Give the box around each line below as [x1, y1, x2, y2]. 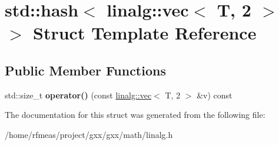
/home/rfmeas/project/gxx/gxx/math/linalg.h [5, 128, 173, 140]
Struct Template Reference [33, 21, 257, 45]
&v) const [197, 88, 232, 101]
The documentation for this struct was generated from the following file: [5, 108, 265, 121]
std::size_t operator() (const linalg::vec [5, 88, 152, 101]
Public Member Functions [5, 61, 166, 79]
